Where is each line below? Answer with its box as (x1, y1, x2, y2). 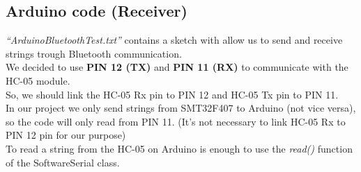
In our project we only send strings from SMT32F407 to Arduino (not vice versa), (6, 101, 356, 115)
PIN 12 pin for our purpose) (6, 128, 126, 142)
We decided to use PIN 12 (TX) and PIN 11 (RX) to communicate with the (6, 60, 348, 74)
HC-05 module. (6, 73, 70, 87)
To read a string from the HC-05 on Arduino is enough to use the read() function (6, 141, 353, 155)
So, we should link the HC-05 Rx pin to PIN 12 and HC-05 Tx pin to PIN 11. (6, 87, 339, 101)
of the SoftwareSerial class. (6, 155, 120, 169)
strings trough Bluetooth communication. (6, 46, 182, 60)
